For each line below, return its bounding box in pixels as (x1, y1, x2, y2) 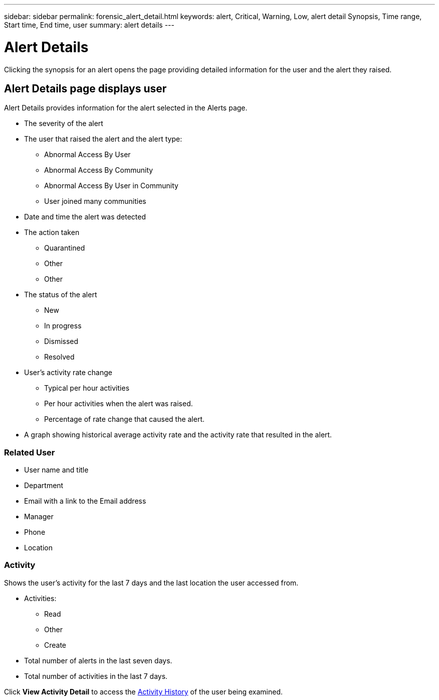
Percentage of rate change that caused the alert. (44, 415, 205, 424)
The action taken (24, 228, 80, 237)
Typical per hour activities (44, 384, 130, 393)
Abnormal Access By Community (44, 166, 153, 175)
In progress (44, 321, 82, 330)
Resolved (44, 353, 75, 362)
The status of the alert (24, 290, 97, 299)
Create (44, 640, 67, 649)
